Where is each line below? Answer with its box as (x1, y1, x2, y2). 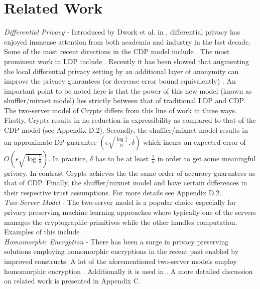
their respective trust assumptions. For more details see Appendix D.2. (4, 187, 222, 197)
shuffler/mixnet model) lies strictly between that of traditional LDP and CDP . (4, 95, 245, 106)
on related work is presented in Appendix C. (4, 275, 141, 286)
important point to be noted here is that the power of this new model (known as (4, 85, 252, 96)
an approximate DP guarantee (4, 136, 97, 147)
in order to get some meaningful (157, 153, 256, 163)
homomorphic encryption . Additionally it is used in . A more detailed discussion (4, 265, 253, 276)
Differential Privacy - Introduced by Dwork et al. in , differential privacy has (4, 27, 240, 37)
